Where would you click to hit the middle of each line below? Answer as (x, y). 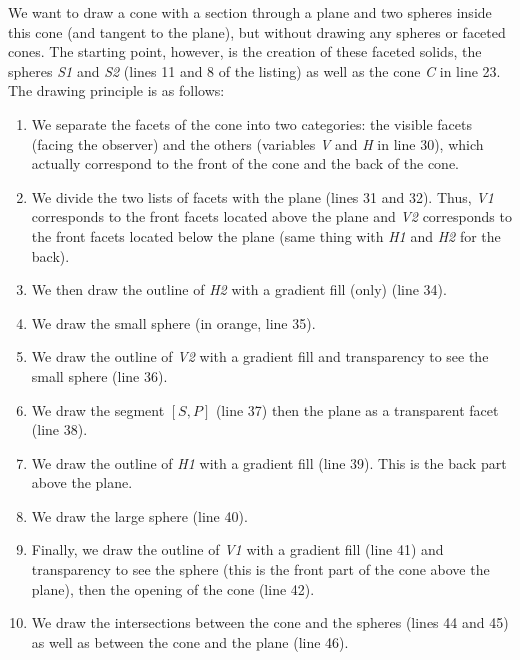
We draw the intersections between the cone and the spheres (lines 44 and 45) (270, 622)
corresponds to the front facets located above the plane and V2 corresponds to (271, 216)
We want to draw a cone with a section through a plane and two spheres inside (250, 12)
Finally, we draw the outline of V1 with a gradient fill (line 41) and (237, 549)
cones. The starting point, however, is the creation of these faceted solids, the (245, 51)
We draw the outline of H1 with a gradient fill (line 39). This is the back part (269, 462)
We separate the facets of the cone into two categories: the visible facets (252, 123)
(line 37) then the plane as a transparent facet (357, 409)
